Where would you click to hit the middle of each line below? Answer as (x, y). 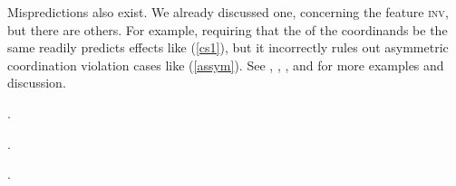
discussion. (37, 83)
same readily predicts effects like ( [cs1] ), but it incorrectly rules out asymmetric (228, 47)
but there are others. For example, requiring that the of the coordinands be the (228, 29)
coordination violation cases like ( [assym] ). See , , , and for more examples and (226, 65)
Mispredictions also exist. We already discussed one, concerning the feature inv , (228, 12)
